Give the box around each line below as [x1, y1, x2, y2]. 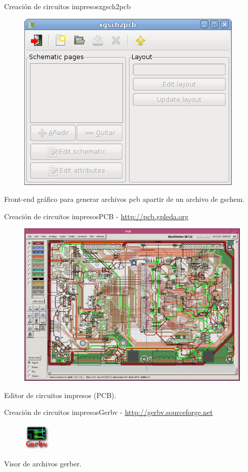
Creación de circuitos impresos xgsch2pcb [4, 1, 131, 11]
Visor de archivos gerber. [4, 458, 82, 468]
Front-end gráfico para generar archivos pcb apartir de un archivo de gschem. [4, 194, 245, 204]
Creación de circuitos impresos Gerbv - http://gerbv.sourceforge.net [4, 407, 213, 417]
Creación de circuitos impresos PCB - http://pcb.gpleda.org [4, 211, 189, 221]
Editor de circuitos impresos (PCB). [4, 389, 116, 400]
